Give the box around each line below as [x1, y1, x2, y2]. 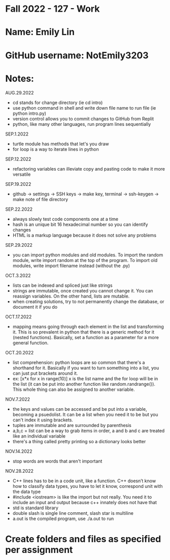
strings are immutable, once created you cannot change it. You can [12, 287, 153, 293]
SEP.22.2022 [5, 206, 33, 212]
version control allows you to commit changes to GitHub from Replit [12, 115, 154, 122]
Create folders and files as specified [5, 533, 161, 545]
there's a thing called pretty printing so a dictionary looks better [12, 438, 146, 444]
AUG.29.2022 [5, 89, 34, 95]
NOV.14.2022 [5, 448, 32, 454]
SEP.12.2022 [5, 156, 31, 162]
